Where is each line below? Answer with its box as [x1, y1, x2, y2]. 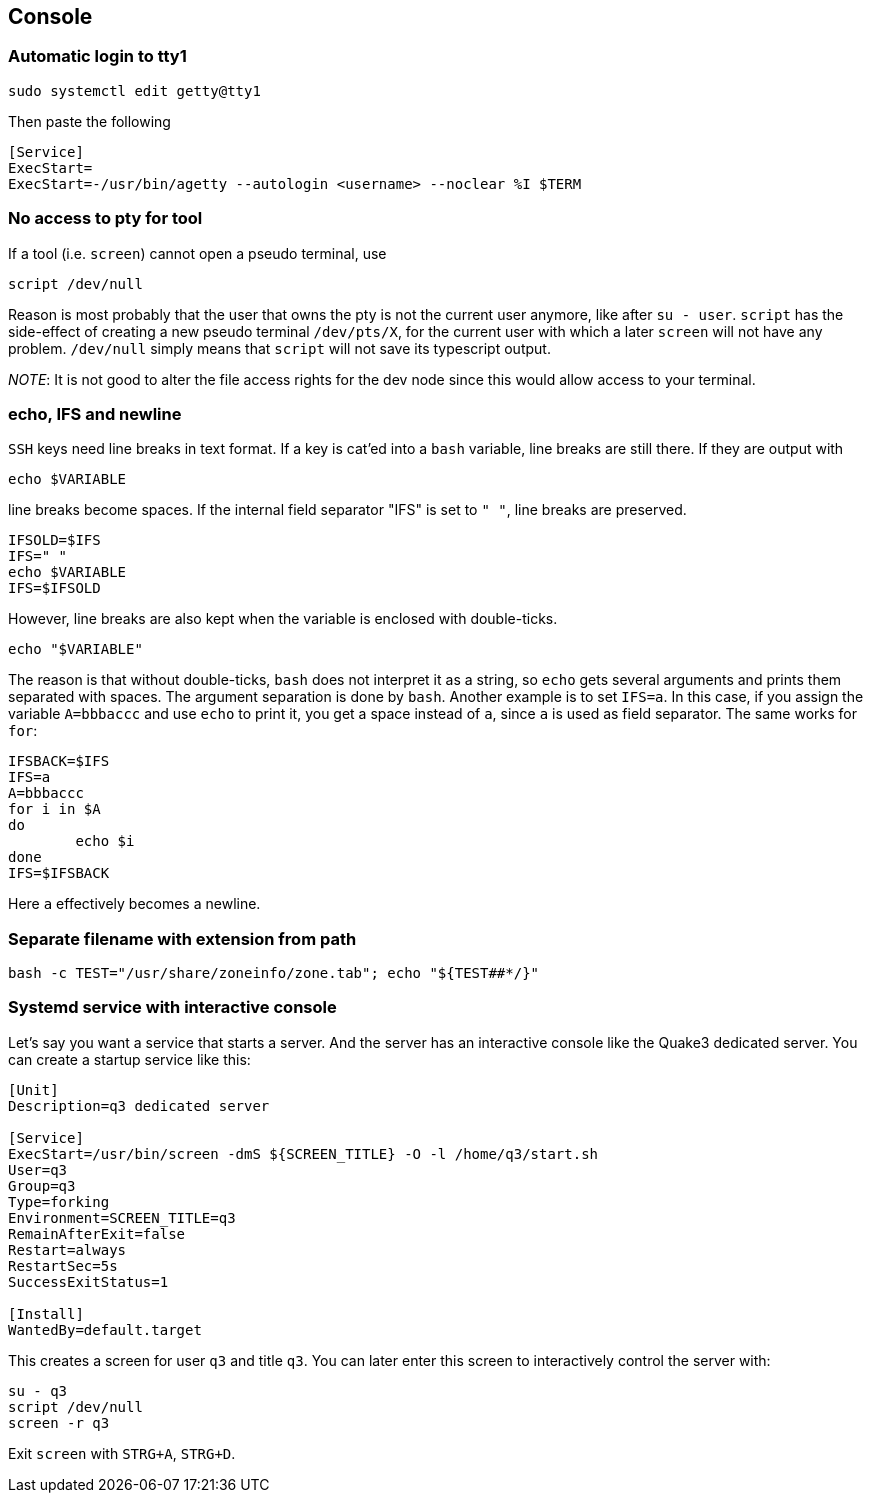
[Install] [8, 1305, 84, 1322]
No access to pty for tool [8, 208, 203, 229]
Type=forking [8, 1193, 110, 1210]
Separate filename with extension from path [8, 928, 357, 949]
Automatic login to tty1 [8, 46, 187, 67]
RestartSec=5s [8, 1257, 118, 1274]
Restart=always [8, 1241, 127, 1258]
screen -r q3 [8, 1414, 110, 1431]
